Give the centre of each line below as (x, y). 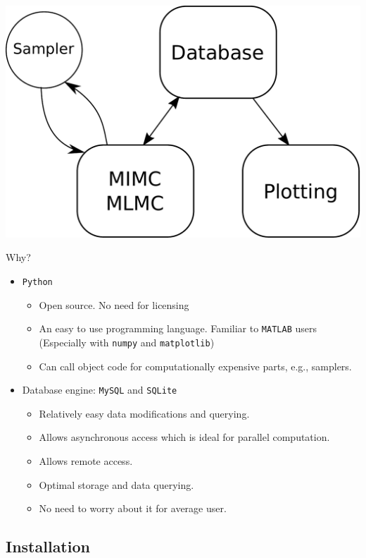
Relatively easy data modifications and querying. (144, 413)
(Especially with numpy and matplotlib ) (127, 342)
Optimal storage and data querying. (116, 484)
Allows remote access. (86, 460)
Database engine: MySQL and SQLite (100, 390)
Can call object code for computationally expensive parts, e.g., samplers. (195, 366)
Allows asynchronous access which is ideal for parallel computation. (184, 437)
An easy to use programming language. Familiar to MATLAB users (178, 328)
